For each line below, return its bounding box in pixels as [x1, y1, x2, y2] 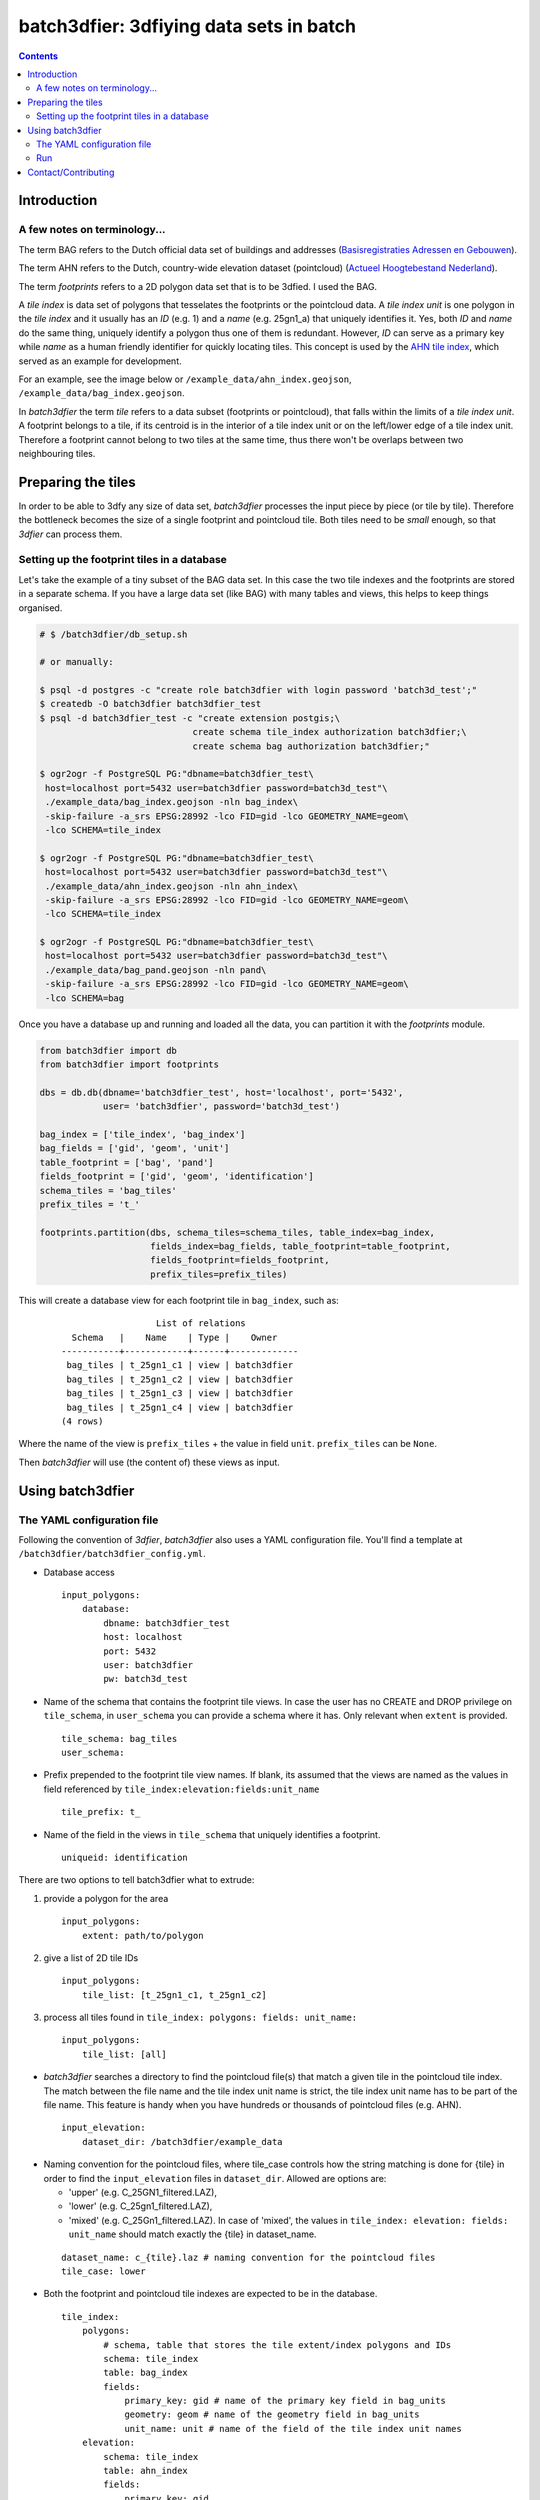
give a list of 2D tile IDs [43, 1951, 139, 1964]
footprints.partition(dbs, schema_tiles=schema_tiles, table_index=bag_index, [39, 1226, 435, 1238]
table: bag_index [103, 2367, 189, 2379]
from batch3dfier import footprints [39, 1059, 220, 1070]
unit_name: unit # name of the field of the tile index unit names [124, 2423, 462, 2434]
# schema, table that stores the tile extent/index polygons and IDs [103, 2339, 452, 2350]
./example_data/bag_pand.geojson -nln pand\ [45, 964, 267, 975]
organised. [18, 601, 63, 614]
